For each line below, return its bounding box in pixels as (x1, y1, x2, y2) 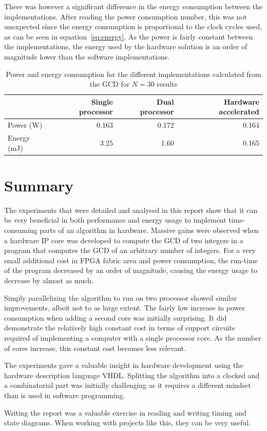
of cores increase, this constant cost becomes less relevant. (4, 342, 186, 353)
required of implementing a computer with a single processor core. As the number (4, 332, 261, 343)
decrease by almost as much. (4, 275, 93, 285)
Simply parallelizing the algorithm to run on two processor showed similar (4, 292, 237, 303)
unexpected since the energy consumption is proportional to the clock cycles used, (4, 21, 262, 32)
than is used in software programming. (4, 389, 125, 400)
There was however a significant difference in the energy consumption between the (4, 1, 263, 11)
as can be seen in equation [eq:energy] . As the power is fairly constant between (4, 31, 253, 42)
